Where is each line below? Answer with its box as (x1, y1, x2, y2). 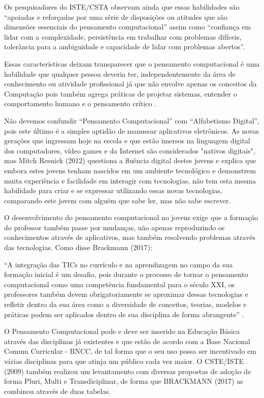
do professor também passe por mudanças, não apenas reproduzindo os (4, 222, 225, 232)
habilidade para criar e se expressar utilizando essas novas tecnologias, (4, 185, 222, 196)
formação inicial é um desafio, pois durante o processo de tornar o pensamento (4, 269, 248, 280)
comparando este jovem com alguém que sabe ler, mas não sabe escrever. (4, 195, 231, 205)
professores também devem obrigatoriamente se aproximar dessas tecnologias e (4, 289, 248, 299)
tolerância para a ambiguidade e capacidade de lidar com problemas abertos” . (4, 41, 245, 52)
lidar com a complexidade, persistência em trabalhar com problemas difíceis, (4, 31, 242, 42)
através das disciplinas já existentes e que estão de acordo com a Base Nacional (4, 335, 250, 346)
